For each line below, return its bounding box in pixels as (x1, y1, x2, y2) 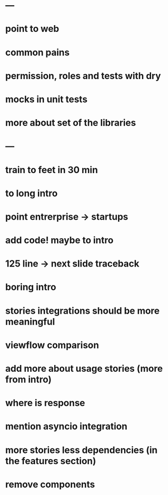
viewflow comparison (5, 339, 100, 351)
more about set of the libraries (5, 117, 136, 129)
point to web (5, 23, 60, 35)
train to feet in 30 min (5, 164, 98, 176)
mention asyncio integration (5, 421, 128, 432)
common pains (5, 46, 70, 58)
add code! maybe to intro (5, 235, 114, 246)
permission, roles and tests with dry (5, 70, 161, 82)
